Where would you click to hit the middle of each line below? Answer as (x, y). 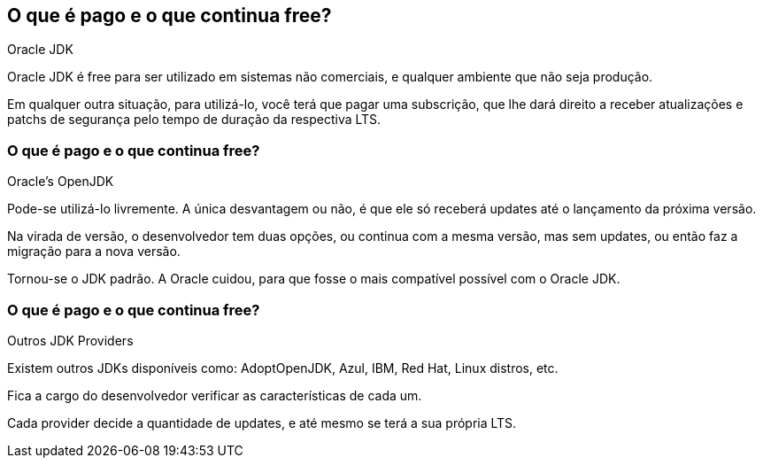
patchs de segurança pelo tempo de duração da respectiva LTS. (194, 120)
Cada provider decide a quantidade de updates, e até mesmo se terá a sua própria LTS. (262, 422)
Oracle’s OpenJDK (61, 182)
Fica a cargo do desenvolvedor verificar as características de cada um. (215, 395)
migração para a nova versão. (94, 252)
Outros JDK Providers (70, 340)
